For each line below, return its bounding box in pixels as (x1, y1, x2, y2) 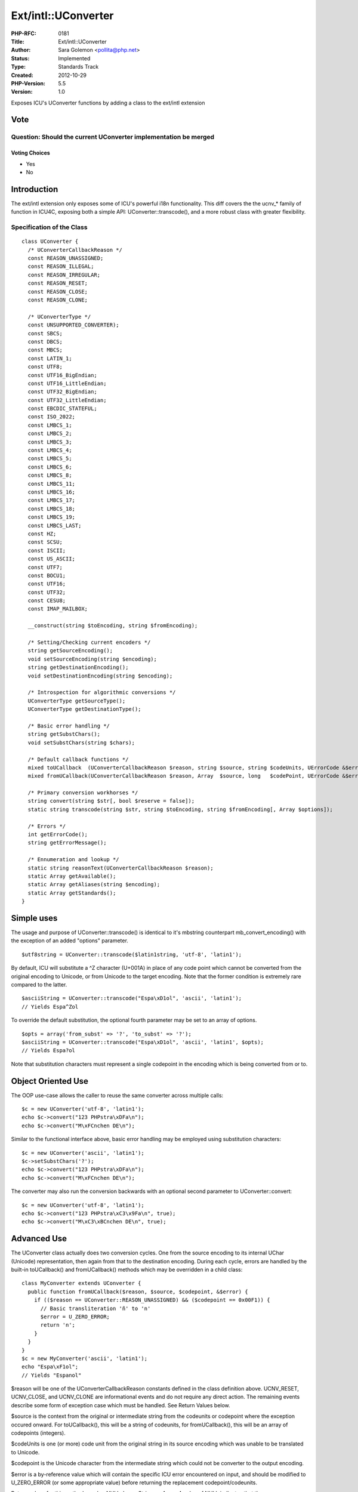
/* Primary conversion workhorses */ (27, 790, 138, 796)
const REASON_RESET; (27, 280, 88, 286)
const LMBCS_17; (27, 497, 76, 504)
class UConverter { (21, 238, 79, 245)
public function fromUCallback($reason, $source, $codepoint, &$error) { (27, 1288, 248, 1295)
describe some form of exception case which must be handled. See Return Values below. (11, 1401, 231, 1408)
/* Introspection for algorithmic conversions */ (27, 689, 176, 696)
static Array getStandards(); (27, 889, 116, 896)
